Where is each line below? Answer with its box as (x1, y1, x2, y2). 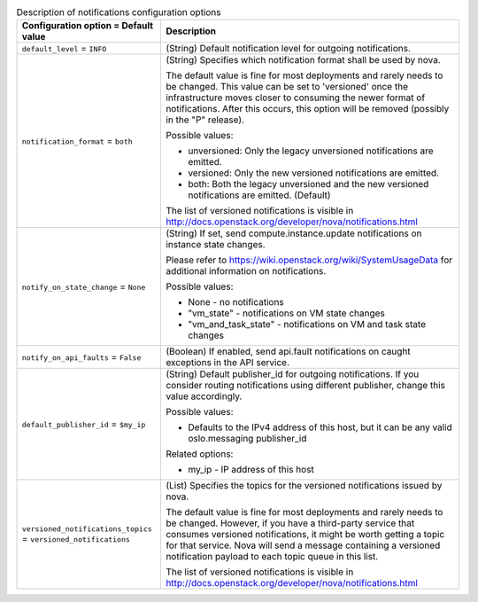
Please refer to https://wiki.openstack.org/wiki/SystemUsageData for (165, 254, 453, 266)
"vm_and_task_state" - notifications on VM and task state (187, 318, 427, 331)
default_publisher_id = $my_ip (21, 418, 146, 430)
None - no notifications (187, 296, 285, 309)
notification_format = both (21, 135, 133, 147)
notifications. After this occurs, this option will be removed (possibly (165, 103, 450, 115)
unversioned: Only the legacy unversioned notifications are (187, 145, 434, 157)
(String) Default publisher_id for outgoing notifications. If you (165, 368, 420, 380)
